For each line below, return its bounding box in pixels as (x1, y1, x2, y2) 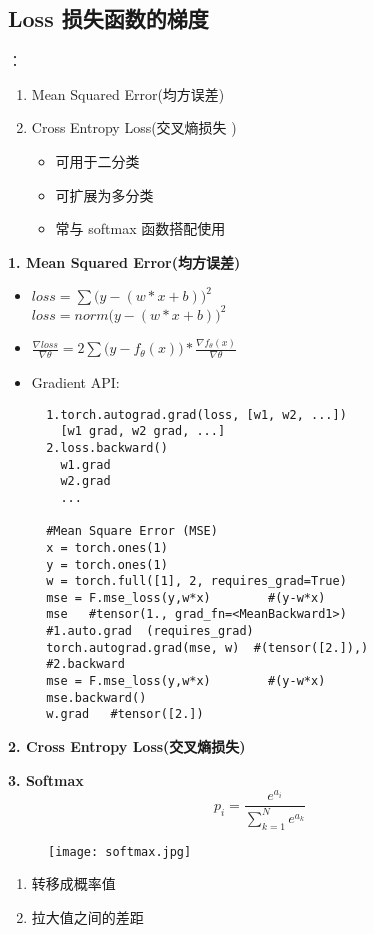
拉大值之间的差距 (31, 906, 144, 927)
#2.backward (46, 657, 125, 672)
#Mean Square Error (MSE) (46, 524, 218, 539)
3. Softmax (8, 769, 84, 790)
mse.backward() (46, 690, 147, 705)
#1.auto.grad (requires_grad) (46, 624, 254, 639)
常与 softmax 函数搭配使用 (55, 218, 226, 239)
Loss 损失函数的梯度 (8, 3, 209, 34)
